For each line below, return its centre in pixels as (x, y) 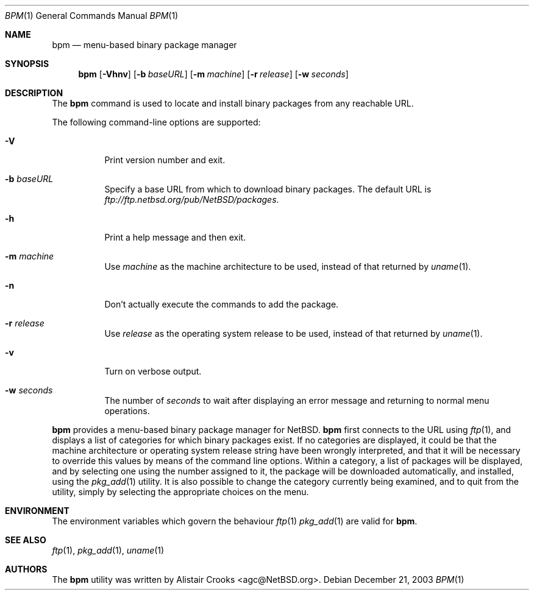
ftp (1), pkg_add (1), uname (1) (108, 550)
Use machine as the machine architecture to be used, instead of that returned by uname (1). (288, 266)
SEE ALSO (26, 540)
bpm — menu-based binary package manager (144, 45)
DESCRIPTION (34, 93)
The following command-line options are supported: (156, 122)
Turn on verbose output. (153, 371)
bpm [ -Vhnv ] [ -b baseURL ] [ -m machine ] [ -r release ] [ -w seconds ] (213, 74)
